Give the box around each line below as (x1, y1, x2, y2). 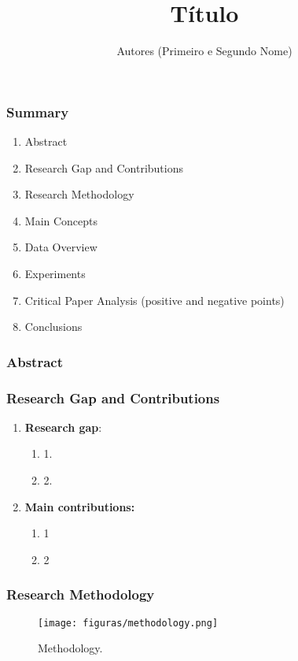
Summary (6, 102, 69, 121)
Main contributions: (24, 498, 135, 514)
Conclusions (24, 318, 83, 335)
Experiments (24, 265, 86, 281)
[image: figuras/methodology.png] (38, 617, 219, 629)
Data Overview (24, 239, 97, 255)
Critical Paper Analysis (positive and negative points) (24, 292, 285, 308)
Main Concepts (24, 212, 98, 228)
